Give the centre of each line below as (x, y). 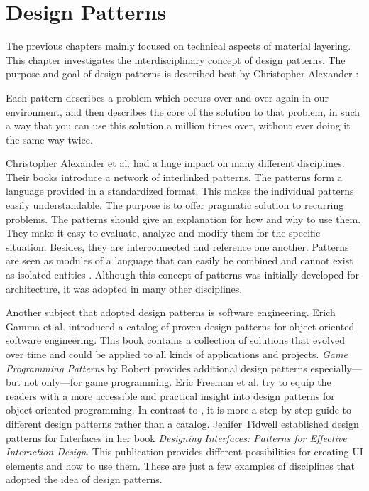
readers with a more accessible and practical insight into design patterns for (170, 395)
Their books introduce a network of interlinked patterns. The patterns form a (174, 177)
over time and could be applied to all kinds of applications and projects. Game (177, 354)
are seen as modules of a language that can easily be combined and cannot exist (180, 260)
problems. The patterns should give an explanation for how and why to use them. (183, 218)
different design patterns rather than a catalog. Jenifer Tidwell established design (182, 423)
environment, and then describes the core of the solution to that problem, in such (183, 111)
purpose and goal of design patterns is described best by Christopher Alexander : (182, 74)
